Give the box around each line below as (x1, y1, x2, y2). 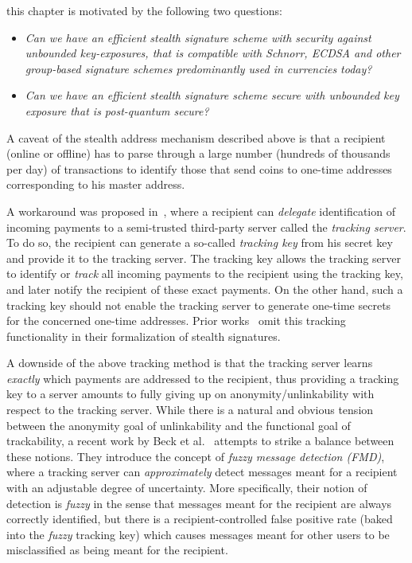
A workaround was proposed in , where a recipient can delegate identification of (6, 202, 395, 219)
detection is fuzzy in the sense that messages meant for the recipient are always (6, 495, 392, 511)
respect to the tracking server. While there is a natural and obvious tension (6, 401, 374, 418)
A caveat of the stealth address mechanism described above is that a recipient (6, 129, 386, 146)
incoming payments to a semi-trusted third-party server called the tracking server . (6, 218, 406, 235)
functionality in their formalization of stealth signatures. (6, 327, 281, 344)
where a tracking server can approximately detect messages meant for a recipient (6, 463, 398, 480)
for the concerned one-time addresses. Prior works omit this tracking (6, 312, 346, 329)
